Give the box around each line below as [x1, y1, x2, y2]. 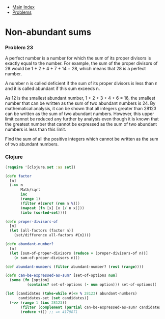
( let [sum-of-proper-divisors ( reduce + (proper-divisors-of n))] [9, 251, 148, 256]
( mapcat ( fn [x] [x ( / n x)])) [20, 205, 84, 210]
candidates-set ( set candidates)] [18, 295, 89, 300]
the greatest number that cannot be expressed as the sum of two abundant [5, 121, 157, 127]
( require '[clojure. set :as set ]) [5, 165, 76, 170]
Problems [12, 9, 32, 15]
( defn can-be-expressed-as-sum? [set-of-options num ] [5, 273, 118, 278]
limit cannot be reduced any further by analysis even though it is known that [5, 116, 159, 122]
